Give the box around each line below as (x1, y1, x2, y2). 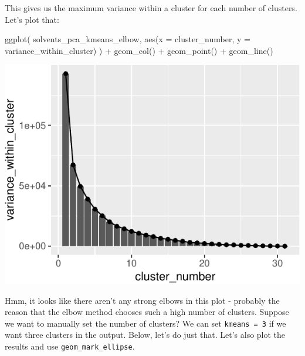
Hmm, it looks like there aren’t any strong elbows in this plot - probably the (5, 294, 280, 306)
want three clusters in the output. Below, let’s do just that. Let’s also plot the (5, 328, 286, 341)
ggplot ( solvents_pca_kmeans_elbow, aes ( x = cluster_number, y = (5, 33, 250, 45)
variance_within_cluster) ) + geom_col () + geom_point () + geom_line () (5, 44, 273, 56)
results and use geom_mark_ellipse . (5, 340, 135, 352)
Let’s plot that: (5, 13, 59, 25)
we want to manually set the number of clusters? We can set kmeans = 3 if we (5, 317, 286, 329)
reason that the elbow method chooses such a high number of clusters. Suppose (5, 306, 289, 318)
